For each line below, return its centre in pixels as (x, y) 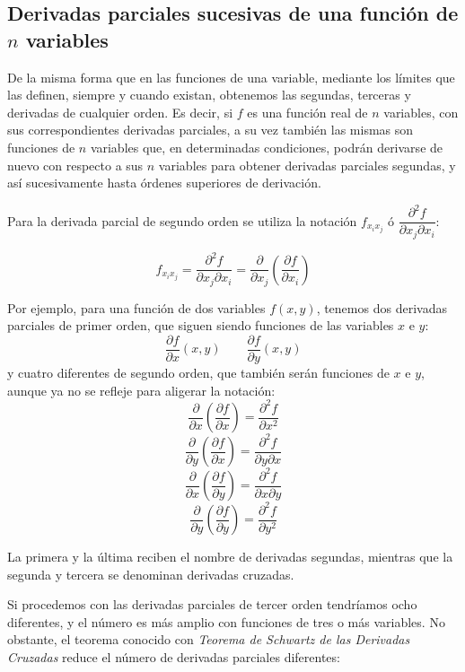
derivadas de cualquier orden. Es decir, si (120, 112)
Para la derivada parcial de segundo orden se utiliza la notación (182, 220)
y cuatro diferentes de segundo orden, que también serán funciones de (198, 373)
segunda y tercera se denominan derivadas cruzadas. (151, 574)
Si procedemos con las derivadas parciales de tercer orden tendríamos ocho (212, 604)
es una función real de (307, 112)
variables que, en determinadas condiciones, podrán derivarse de (267, 147)
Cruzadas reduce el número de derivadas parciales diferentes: (174, 657)
